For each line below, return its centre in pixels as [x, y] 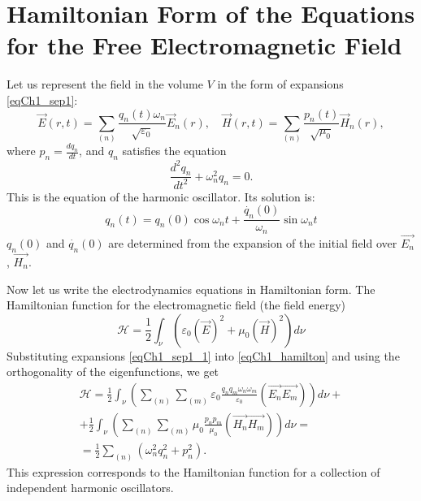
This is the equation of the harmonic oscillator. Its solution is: [161, 196]
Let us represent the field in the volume [105, 84]
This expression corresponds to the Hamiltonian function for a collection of [193, 471]
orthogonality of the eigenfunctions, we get [113, 371]
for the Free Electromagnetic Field [204, 45]
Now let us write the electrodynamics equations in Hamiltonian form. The [191, 289]
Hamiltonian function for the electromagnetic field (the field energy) [176, 305]
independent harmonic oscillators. [90, 488]
